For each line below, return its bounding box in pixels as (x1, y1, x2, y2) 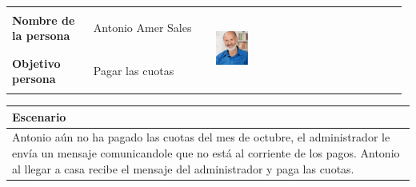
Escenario (12, 108, 66, 125)
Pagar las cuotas (93, 62, 174, 79)
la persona (12, 27, 70, 44)
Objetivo (12, 54, 61, 71)
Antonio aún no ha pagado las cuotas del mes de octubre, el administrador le (12, 129, 390, 145)
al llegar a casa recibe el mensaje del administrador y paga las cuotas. (12, 160, 354, 177)
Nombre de (12, 11, 75, 28)
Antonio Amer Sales (93, 19, 192, 36)
